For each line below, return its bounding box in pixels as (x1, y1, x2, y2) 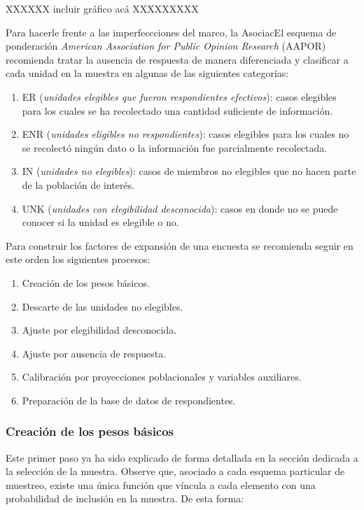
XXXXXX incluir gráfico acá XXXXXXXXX (6, 1, 199, 15)
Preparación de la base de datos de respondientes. (22, 392, 236, 407)
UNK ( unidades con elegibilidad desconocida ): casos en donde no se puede (22, 201, 338, 215)
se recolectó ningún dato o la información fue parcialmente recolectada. (22, 140, 328, 155)
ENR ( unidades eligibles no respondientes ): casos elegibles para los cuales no (22, 127, 349, 141)
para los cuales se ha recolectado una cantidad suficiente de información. (22, 103, 333, 118)
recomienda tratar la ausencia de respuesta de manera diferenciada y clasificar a (6, 52, 349, 66)
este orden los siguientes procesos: (6, 252, 150, 267)
